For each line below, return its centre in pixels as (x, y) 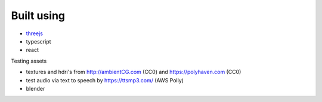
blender (35, 88)
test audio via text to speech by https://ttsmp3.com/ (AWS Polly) (105, 80)
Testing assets (29, 61)
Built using (38, 16)
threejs (35, 33)
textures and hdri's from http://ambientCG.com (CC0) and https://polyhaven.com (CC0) (134, 72)
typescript (38, 41)
